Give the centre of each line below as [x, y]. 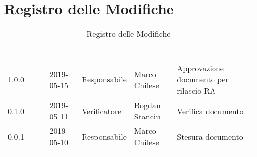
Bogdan [147, 105]
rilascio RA [196, 91]
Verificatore [102, 111]
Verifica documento [210, 111]
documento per [203, 79]
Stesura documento [210, 136]
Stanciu [147, 117]
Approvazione [200, 68]
